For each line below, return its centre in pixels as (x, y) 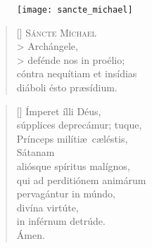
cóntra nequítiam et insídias (77, 73)
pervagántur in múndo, (66, 194)
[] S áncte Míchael (56, 32)
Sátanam (36, 152)
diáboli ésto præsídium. (67, 87)
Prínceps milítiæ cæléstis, (72, 138)
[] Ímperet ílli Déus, (59, 111)
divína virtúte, (47, 207)
